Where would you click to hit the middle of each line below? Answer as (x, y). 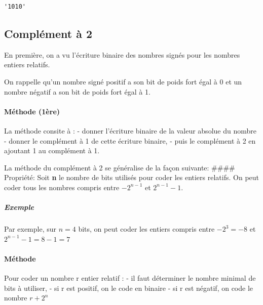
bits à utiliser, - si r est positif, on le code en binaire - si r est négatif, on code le (129, 288)
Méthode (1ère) (32, 111)
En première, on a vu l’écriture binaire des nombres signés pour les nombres (122, 54)
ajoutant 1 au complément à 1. (52, 150)
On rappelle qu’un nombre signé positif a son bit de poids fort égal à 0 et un (123, 81)
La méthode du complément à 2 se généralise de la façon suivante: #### (120, 167)
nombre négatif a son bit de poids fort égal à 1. (77, 91)
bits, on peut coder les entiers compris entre (146, 229)
